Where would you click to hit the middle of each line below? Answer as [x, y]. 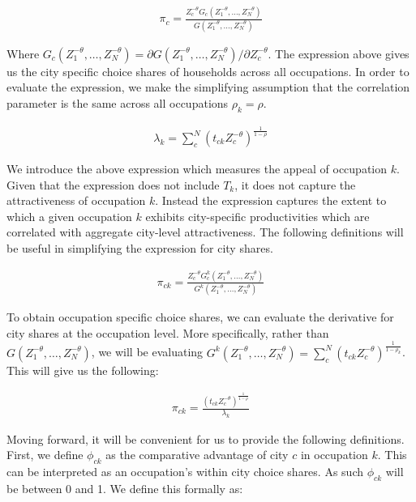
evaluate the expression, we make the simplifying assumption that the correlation [208, 87]
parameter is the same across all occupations [118, 102]
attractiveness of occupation [76, 200]
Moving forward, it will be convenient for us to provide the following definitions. [206, 438]
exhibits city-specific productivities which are [257, 216]
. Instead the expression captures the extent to [271, 200]
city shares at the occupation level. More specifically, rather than [168, 332]
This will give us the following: [83, 370]
